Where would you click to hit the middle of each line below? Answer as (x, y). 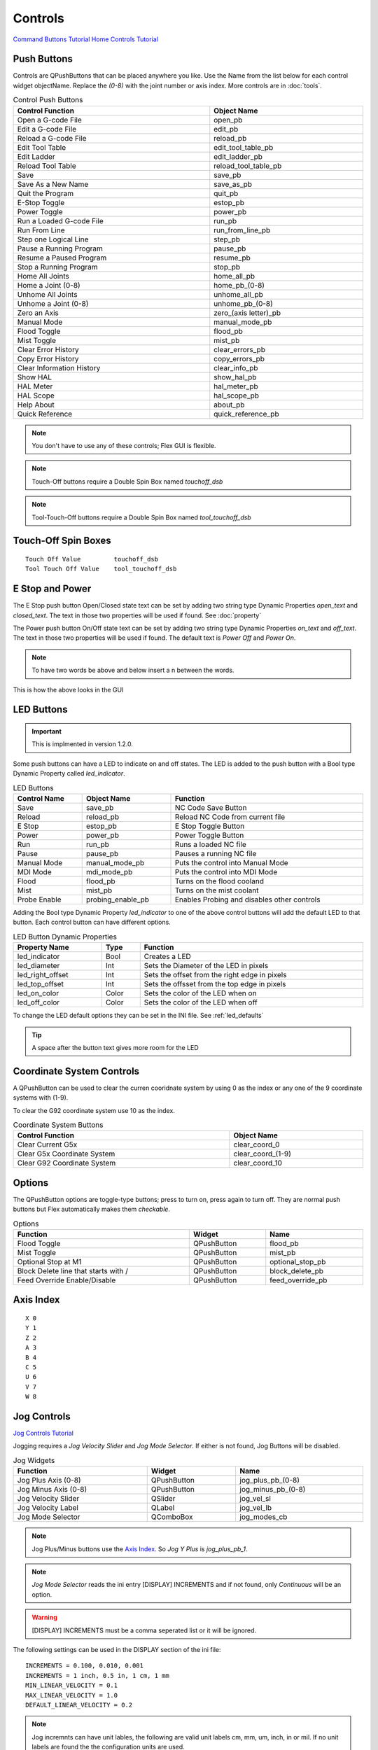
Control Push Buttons (48, 100)
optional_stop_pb (298, 1262)
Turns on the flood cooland (219, 881)
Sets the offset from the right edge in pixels (215, 975)
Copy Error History (48, 358)
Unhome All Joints (47, 294)
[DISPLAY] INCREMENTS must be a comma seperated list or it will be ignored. (144, 1630)
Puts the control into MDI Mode (226, 871)
